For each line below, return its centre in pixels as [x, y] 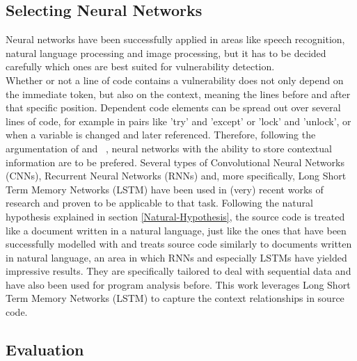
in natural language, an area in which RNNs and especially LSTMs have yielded [176, 257]
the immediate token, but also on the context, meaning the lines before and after [178, 94]
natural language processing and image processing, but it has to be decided [166, 53]
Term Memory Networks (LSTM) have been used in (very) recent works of [165, 189]
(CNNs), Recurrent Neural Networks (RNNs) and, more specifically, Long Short [176, 176]
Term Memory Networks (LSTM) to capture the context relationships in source [175, 298]
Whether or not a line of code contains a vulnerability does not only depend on [175, 80]
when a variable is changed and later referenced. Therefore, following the [161, 135]
